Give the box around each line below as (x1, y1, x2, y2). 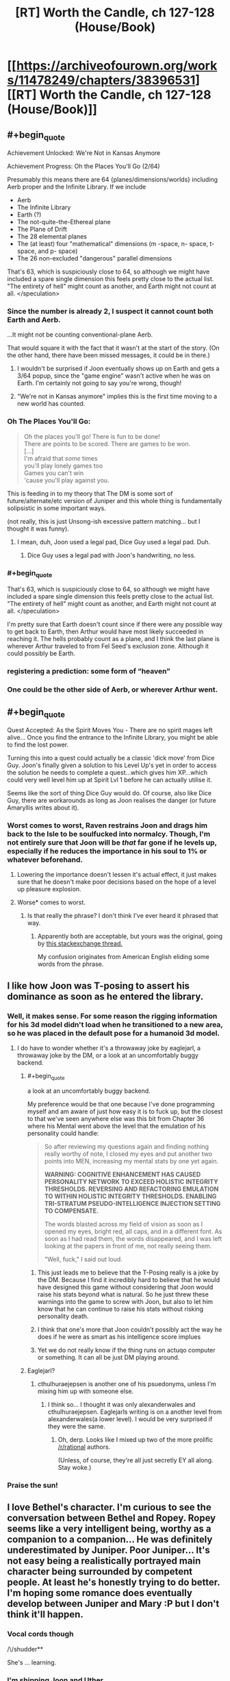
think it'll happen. (7, 1609, 84, 1621)
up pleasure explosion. (16, 885, 81, 893)
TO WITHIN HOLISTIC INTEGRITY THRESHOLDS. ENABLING (44, 1192, 217, 1200)
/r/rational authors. (57, 1442, 111, 1451)
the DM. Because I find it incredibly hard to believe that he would (37, 1275, 220, 1283)
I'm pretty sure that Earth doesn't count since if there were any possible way (7, 620, 222, 629)
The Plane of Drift (16, 225, 67, 234)
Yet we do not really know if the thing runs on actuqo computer (37, 1346, 216, 1354)
